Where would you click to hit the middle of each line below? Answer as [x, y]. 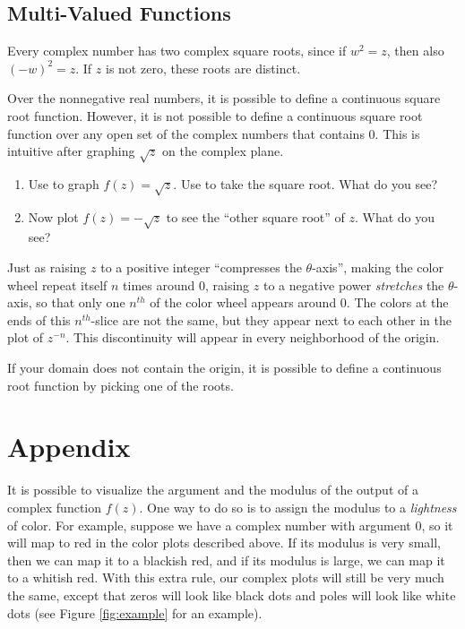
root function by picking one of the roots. [121, 385]
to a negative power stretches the [353, 284]
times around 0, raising [186, 284]
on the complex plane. [223, 151]
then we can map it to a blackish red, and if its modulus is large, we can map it [226, 560]
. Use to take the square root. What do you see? [306, 183]
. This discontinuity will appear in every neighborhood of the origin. [253, 337]
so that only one [81, 302]
